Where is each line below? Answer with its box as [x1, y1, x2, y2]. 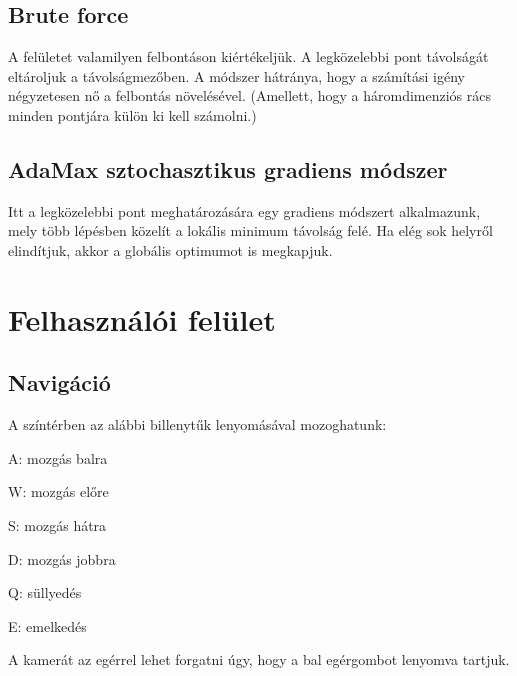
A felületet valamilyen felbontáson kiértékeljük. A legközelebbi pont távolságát [8, 46, 489, 67]
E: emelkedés [8, 615, 87, 636]
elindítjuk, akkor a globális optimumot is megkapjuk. [8, 239, 333, 260]
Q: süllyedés [8, 582, 82, 603]
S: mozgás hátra [8, 514, 107, 535]
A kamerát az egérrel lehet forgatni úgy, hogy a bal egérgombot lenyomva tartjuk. [8, 649, 510, 670]
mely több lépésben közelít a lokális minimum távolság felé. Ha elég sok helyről [8, 220, 493, 241]
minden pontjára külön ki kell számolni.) [8, 104, 257, 125]
